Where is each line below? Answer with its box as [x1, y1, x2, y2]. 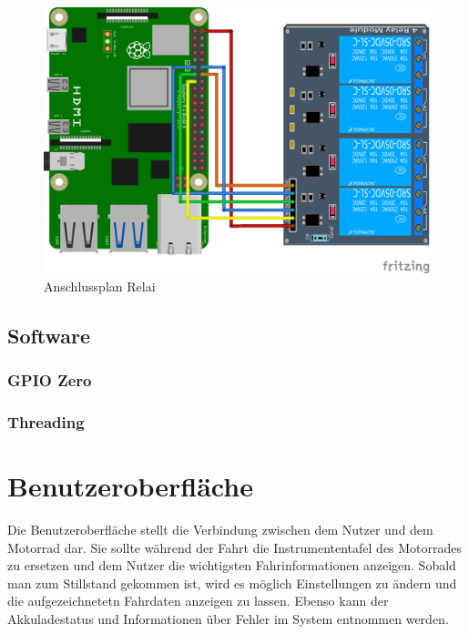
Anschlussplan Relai [44, 276, 156, 295]
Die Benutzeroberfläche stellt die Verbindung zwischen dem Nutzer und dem [7, 520, 433, 539]
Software [7, 321, 91, 349]
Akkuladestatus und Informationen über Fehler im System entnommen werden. [7, 609, 449, 629]
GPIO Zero [7, 369, 92, 392]
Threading [7, 411, 85, 434]
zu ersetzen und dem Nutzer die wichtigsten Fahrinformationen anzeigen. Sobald [7, 556, 456, 575]
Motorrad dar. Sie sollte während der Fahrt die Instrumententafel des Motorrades [7, 537, 463, 557]
